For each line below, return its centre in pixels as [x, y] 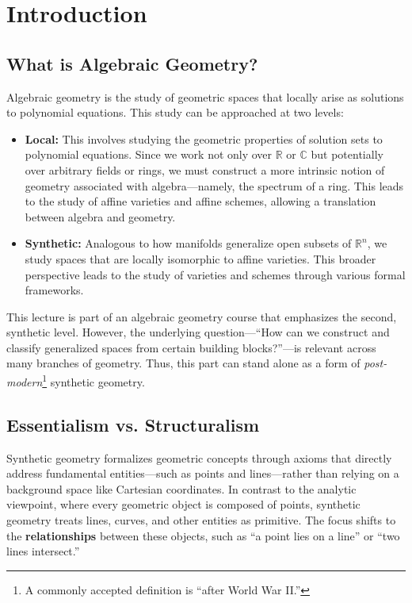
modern [25, 381]
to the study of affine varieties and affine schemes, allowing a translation [200, 201]
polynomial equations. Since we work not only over [149, 154]
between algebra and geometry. [100, 216]
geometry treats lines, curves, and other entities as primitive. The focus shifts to [201, 519]
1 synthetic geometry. [93, 380]
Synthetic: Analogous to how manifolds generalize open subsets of [188, 243]
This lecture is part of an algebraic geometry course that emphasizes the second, [202, 316]
